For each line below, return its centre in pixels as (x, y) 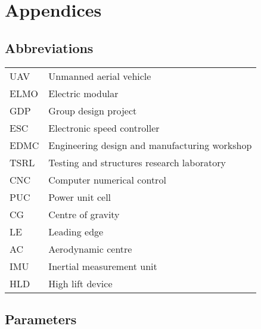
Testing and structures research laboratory (137, 162)
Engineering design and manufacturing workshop (150, 145)
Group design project (93, 110)
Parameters (41, 319)
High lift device (80, 283)
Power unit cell (80, 197)
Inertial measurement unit (103, 266)
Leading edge (76, 231)
